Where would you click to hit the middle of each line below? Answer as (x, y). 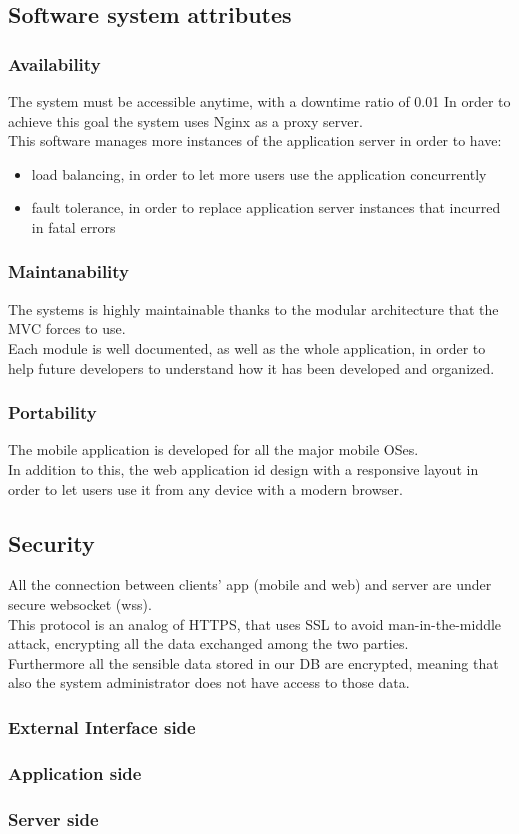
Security (51, 542)
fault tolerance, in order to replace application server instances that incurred (266, 207)
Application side (75, 772)
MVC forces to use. (67, 328)
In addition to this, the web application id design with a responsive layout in (243, 468)
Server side (53, 818)
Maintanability (69, 271)
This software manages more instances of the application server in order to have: (255, 140)
